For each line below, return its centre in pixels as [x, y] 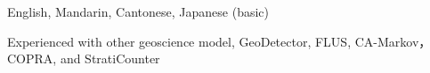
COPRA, [32, 58]
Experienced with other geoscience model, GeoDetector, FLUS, [179, 41]
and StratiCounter [110, 58]
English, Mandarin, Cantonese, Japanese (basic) [138, 11]
